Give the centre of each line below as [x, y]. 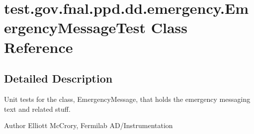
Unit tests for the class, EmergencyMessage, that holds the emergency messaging [127, 99]
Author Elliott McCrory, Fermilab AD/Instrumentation [88, 125]
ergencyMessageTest [75, 27]
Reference [39, 47]
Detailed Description [58, 78]
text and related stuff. [37, 109]
